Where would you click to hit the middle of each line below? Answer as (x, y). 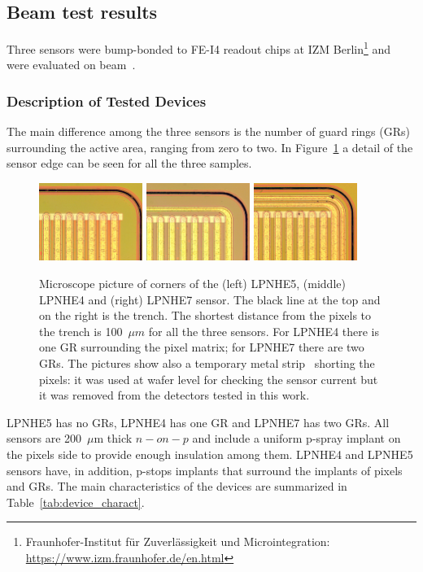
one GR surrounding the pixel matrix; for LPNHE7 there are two (202, 347)
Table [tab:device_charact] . (76, 502)
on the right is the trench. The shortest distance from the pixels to (205, 315)
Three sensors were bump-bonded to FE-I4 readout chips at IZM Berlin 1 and (199, 48)
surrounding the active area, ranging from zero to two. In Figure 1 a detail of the (210, 147)
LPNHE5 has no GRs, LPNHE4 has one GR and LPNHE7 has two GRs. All (198, 422)
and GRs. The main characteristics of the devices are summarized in (177, 486)
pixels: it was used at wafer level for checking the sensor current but (209, 379)
